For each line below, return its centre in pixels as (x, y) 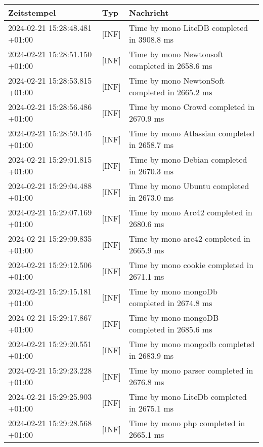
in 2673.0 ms (151, 197)
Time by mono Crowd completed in (192, 107)
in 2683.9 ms (151, 356)
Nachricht (149, 12)
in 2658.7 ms (151, 145)
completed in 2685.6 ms (170, 329)
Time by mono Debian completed (188, 159)
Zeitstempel (32, 12)
